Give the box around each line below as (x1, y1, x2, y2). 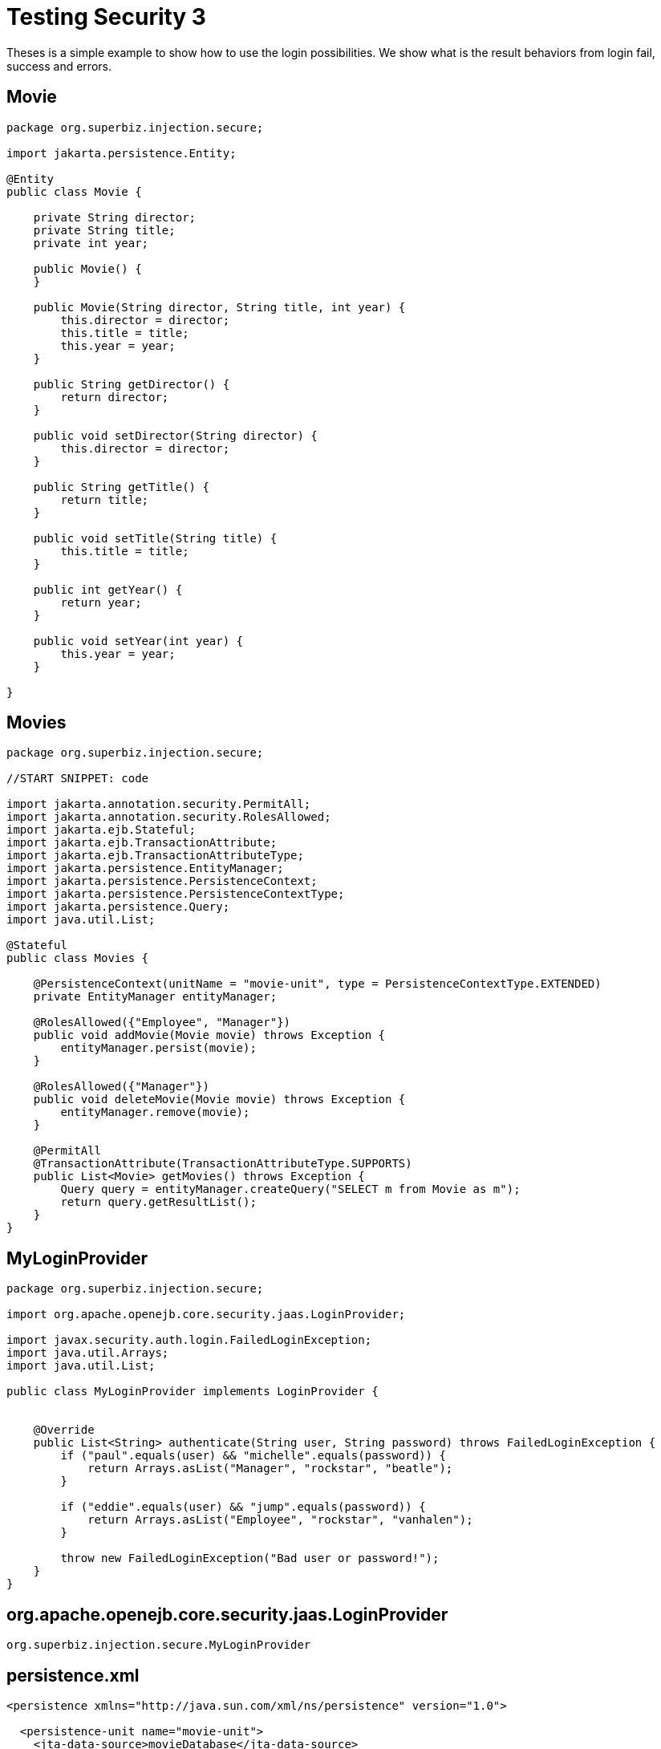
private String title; (33, 223, 176, 237)
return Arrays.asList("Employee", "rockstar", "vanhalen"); (87, 1513, 473, 1527)
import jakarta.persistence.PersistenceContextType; (6, 887, 345, 901)
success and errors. (6, 59, 112, 73)
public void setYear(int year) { (33, 634, 244, 647)
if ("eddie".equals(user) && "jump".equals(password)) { (60, 1500, 426, 1514)
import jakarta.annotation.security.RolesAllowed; (6, 810, 331, 824)
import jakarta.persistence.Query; (6, 900, 230, 914)
